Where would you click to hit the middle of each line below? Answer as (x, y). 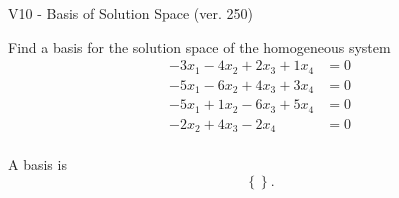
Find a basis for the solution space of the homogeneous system (199, 46)
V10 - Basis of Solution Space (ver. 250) (130, 13)
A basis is (37, 164)
